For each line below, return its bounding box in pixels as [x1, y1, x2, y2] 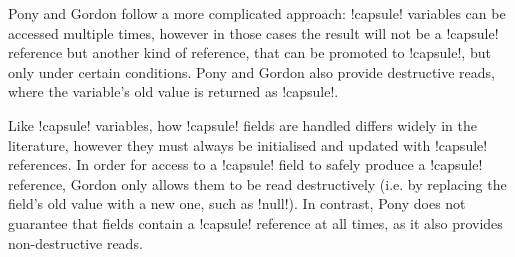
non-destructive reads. [8, 232, 143, 253]
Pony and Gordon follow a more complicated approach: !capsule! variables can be [8, 3, 506, 23]
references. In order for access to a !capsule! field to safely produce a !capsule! [8, 154, 483, 175]
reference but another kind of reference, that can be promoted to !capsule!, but [8, 42, 491, 63]
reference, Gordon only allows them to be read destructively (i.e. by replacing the [8, 173, 507, 194]
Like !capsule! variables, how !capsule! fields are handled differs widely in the [8, 114, 477, 135]
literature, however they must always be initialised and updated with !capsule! [8, 134, 488, 155]
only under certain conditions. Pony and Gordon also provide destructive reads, [8, 61, 496, 82]
